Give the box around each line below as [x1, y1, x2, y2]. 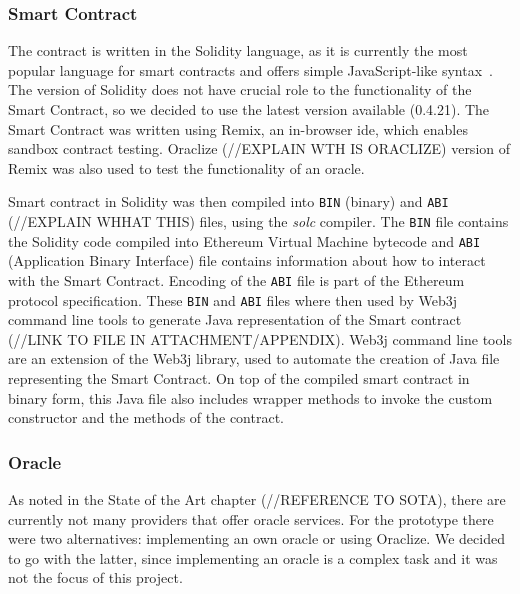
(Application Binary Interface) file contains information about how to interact [8, 250, 486, 271]
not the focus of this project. [8, 567, 183, 588]
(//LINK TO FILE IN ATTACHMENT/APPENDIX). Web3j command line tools [8, 328, 512, 349]
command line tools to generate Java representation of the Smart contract [8, 309, 462, 330]
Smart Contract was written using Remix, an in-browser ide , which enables [8, 118, 468, 139]
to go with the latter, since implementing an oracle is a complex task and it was [8, 547, 498, 568]
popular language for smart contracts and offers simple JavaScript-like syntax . [8, 59, 494, 80]
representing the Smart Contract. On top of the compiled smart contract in [8, 368, 470, 389]
